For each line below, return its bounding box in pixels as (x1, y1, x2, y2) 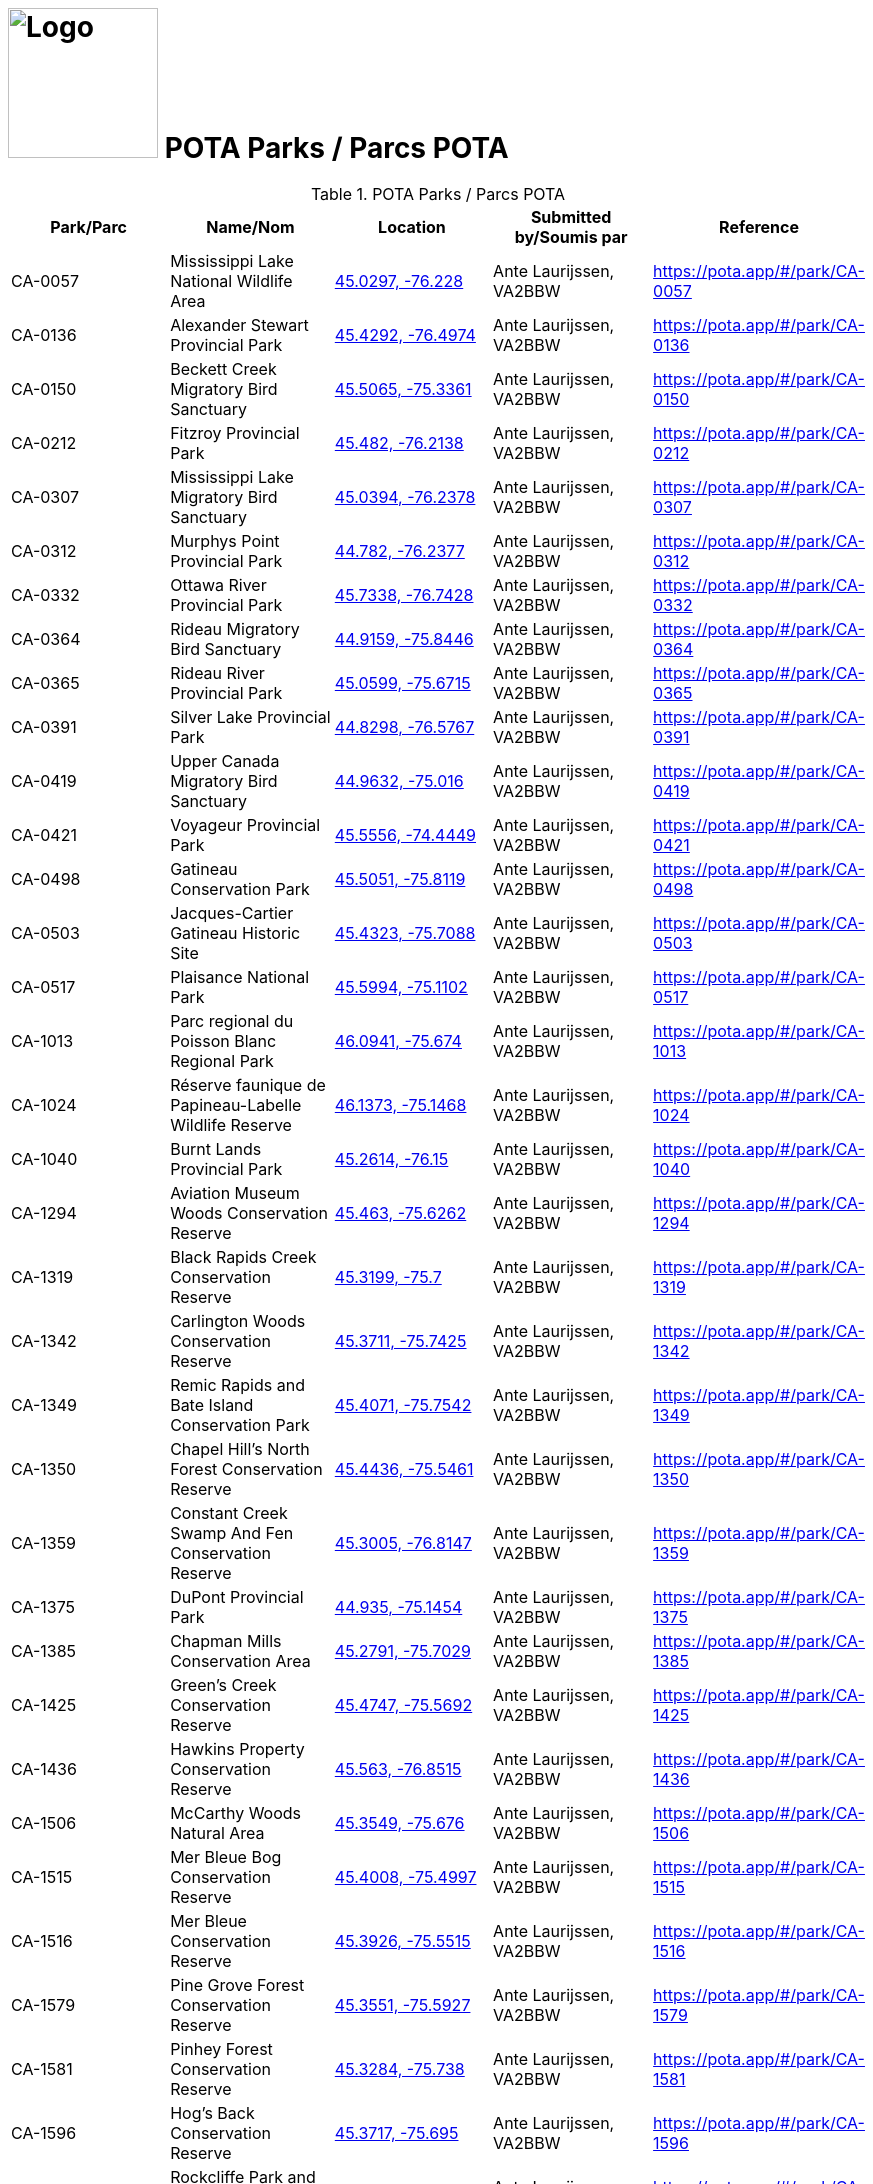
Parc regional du (170, 1010, 294, 1031)
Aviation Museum (170, 1182, 300, 1203)
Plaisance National (170, 966, 310, 987)
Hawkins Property (170, 1738, 305, 1759)
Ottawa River (170, 574, 267, 595)
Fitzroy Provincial (170, 422, 300, 443)
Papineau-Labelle (170, 1094, 302, 1115)
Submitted (530, 206, 612, 227)
